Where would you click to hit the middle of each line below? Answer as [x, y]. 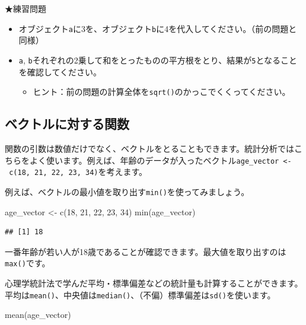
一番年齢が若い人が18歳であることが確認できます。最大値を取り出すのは [146, 251]
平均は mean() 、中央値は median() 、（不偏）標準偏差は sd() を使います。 [140, 294]
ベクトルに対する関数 [67, 124]
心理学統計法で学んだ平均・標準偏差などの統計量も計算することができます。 [154, 283]
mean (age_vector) [38, 315]
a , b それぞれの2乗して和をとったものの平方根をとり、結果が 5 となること [158, 60]
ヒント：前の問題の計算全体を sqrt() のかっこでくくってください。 [162, 92]
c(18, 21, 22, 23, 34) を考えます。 [78, 172]
